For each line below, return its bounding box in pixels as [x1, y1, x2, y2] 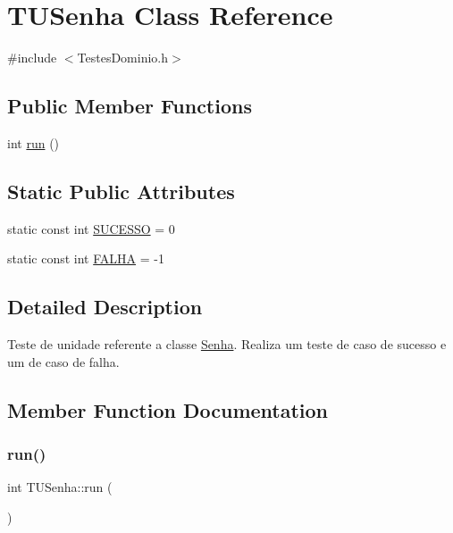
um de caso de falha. [7, 352, 120, 371]
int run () [7, 133, 60, 152]
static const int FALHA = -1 [7, 249, 164, 268]
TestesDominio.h [77, 48, 169, 67]
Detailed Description [7, 293, 203, 321]
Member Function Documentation [7, 396, 329, 423]
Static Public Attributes [7, 177, 235, 204]
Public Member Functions [7, 92, 252, 120]
